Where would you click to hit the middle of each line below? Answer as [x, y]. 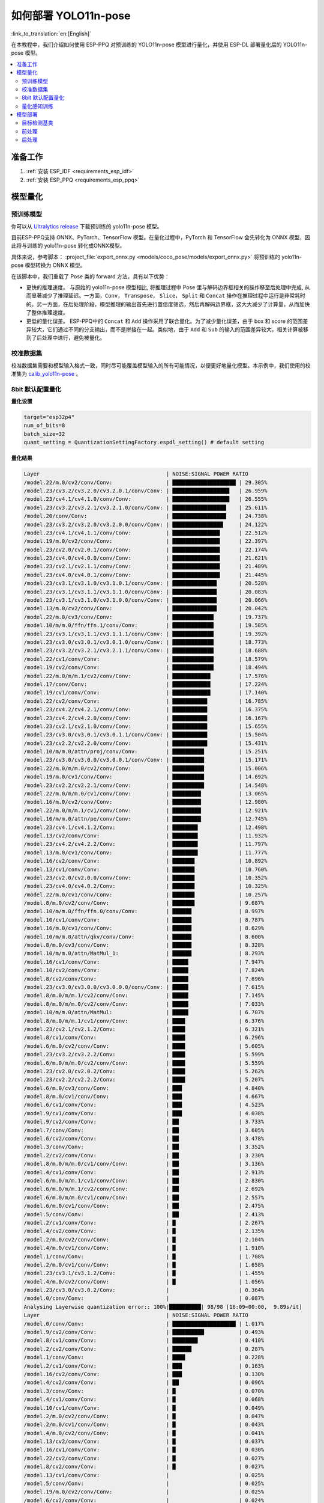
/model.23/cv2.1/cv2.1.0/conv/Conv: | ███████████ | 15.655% [145, 726]
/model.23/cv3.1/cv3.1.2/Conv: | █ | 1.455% [144, 1273]
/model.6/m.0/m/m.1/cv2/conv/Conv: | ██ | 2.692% [144, 1189]
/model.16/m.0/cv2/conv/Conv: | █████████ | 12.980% [145, 802]
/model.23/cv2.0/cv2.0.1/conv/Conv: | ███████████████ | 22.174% [145, 549]
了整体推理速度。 [47, 313]
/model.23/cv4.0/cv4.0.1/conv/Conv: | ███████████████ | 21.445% [145, 575]
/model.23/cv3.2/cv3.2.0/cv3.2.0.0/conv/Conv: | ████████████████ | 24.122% [145, 524]
